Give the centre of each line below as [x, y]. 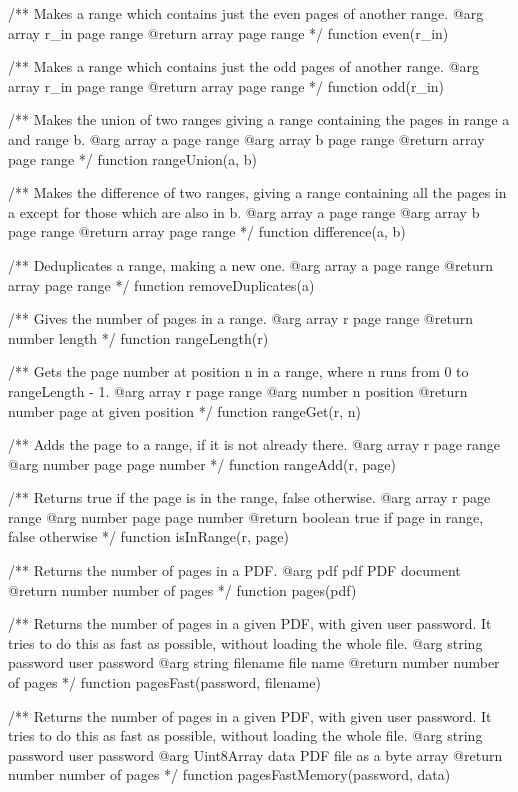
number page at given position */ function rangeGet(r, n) [185, 410]
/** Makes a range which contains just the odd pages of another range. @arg [244, 66]
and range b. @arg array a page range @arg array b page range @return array [246, 138]
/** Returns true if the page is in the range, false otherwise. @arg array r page [249, 497]
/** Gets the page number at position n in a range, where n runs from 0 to [238, 371]
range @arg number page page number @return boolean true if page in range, [246, 516]
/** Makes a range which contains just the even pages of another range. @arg [246, 13]
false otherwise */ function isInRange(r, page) [148, 536]
